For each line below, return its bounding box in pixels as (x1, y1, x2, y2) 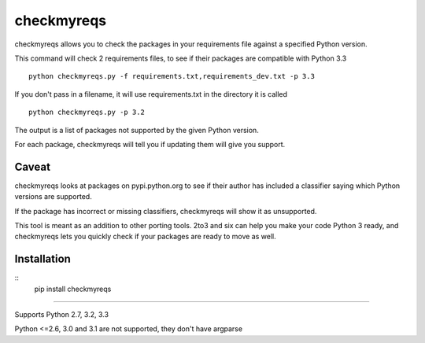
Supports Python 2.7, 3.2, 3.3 (14, 310, 109, 319)
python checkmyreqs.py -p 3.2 (28, 108, 146, 117)
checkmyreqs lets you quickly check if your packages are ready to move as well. (14, 232, 276, 242)
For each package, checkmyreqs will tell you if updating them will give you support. (14, 139, 286, 149)
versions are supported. (14, 192, 92, 201)
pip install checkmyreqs (34, 284, 112, 293)
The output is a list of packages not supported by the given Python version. (14, 125, 259, 135)
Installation (14, 253, 71, 266)
